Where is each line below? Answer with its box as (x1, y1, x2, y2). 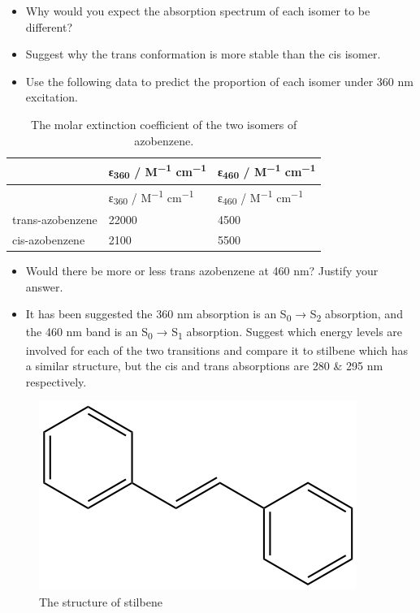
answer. (25, 278, 63, 295)
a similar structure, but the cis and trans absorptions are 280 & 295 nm (25, 357, 383, 374)
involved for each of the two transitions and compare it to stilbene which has (25, 341, 408, 358)
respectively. (25, 373, 87, 390)
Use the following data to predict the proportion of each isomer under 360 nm (25, 72, 414, 89)
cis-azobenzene (12, 231, 85, 248)
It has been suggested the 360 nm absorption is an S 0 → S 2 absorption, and (25, 305, 403, 325)
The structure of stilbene (39, 593, 162, 610)
